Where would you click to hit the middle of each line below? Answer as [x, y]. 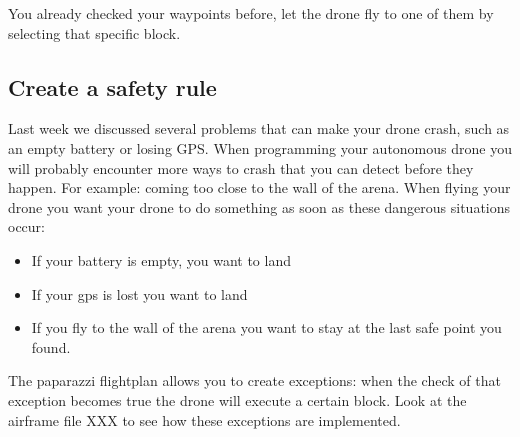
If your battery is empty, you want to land [161, 259]
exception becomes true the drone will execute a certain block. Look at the [237, 399]
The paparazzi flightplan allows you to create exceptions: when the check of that [254, 380]
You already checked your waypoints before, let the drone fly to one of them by [251, 13]
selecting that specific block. [94, 32]
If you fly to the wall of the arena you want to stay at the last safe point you [266, 327]
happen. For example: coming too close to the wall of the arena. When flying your [259, 187]
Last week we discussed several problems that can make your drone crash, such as [259, 128]
